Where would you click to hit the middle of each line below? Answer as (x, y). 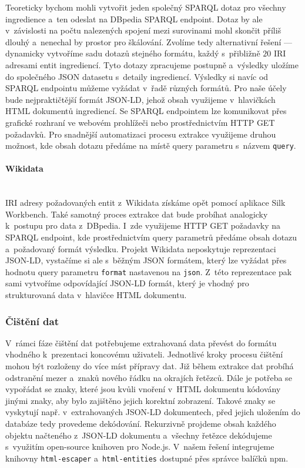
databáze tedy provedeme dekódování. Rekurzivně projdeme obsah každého (141, 423)
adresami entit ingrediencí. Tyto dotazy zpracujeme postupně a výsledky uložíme (152, 64)
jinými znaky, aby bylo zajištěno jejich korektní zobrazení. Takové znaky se (140, 400)
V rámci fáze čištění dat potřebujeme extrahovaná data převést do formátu (141, 342)
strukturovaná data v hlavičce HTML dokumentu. (96, 294)
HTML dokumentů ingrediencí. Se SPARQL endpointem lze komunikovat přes (146, 111)
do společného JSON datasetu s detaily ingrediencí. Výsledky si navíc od (137, 76)
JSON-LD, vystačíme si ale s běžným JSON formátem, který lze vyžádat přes (146, 260)
